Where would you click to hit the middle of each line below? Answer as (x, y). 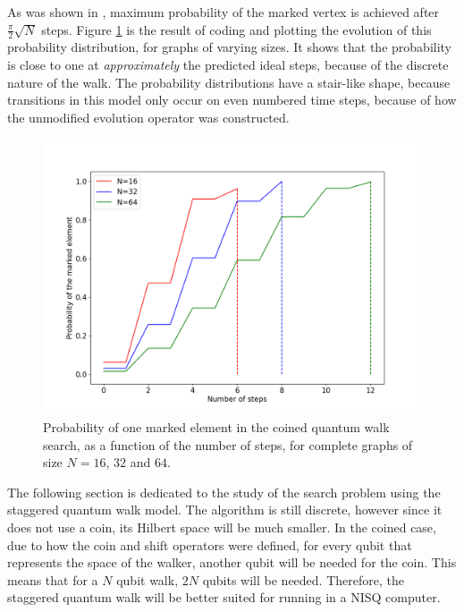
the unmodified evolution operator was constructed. (148, 117)
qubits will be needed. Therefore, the (303, 579)
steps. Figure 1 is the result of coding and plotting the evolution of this (236, 29)
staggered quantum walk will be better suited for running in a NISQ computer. (224, 597)
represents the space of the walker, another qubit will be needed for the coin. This (232, 562)
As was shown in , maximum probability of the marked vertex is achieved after (224, 12)
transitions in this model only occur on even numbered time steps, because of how (232, 100)
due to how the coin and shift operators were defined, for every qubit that (210, 544)
